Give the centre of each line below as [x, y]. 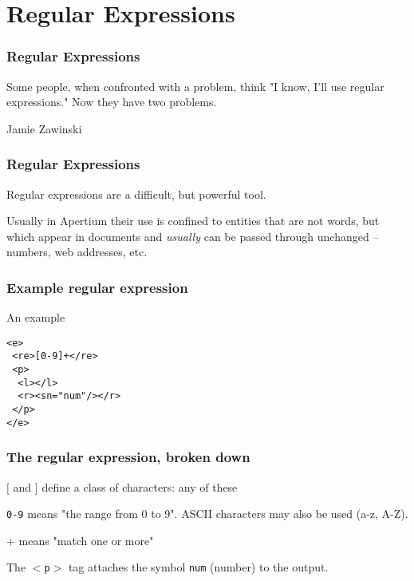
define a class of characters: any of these [140, 486]
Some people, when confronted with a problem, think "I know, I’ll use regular [195, 86]
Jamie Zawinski [44, 128]
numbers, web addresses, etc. [77, 252]
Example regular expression [97, 287]
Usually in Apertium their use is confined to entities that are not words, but [193, 221]
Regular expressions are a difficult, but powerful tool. [136, 194]
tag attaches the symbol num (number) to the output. [198, 567]
